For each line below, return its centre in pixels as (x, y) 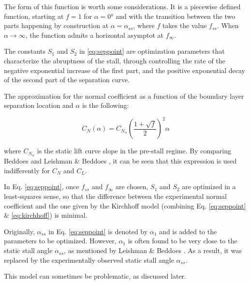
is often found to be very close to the (183, 241)
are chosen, (132, 187)
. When (228, 25)
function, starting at (34, 16)
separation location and (39, 105)
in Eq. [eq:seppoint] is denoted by (98, 231)
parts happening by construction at (56, 25)
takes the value (184, 25)
